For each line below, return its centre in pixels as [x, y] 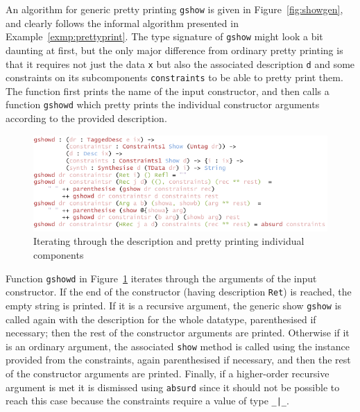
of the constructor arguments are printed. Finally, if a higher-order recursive [168, 373]
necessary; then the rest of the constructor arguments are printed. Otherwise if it [178, 333]
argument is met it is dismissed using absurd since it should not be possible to [173, 387]
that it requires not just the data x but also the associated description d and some [180, 63]
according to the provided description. [86, 118]
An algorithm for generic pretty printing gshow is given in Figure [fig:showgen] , [174, 9]
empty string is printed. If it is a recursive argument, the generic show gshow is [174, 305]
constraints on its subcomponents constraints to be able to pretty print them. [174, 77]
